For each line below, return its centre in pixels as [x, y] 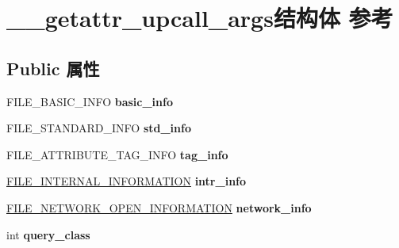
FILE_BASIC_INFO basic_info [90, 101]
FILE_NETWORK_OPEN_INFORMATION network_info [159, 207]
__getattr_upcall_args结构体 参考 [200, 18]
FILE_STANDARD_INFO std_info [99, 128]
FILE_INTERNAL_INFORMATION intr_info [127, 181]
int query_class [48, 234]
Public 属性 [53, 68]
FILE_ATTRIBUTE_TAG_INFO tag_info [117, 154]
